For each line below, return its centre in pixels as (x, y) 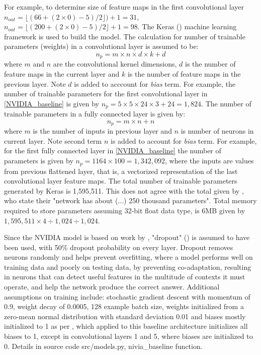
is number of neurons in (217, 131)
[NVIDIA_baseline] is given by (52, 103)
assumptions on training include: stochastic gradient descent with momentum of (127, 296)
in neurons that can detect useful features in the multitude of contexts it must (125, 277)
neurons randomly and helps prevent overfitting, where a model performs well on (128, 257)
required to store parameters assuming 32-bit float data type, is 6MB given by (125, 210)
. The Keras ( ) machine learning (187, 26)
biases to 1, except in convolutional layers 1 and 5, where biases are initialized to (128, 336)
